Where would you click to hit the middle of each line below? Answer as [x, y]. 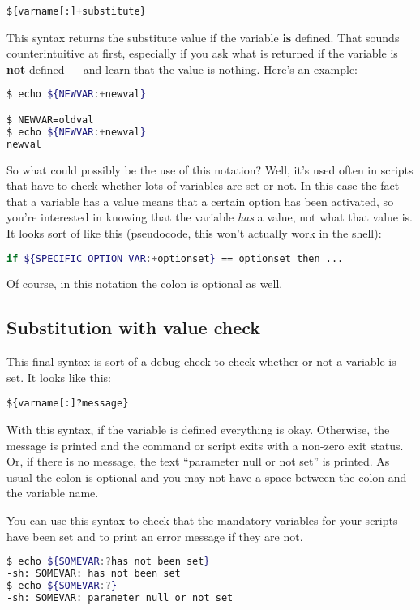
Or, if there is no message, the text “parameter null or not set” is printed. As [198, 461]
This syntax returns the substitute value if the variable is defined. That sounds [203, 37]
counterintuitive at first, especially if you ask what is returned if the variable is [202, 53]
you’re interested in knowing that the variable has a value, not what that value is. [210, 217]
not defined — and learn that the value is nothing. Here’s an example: [182, 69]
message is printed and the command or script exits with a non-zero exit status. [205, 445]
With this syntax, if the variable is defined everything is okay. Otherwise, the [198, 430]
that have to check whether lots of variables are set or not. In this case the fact [203, 185]
